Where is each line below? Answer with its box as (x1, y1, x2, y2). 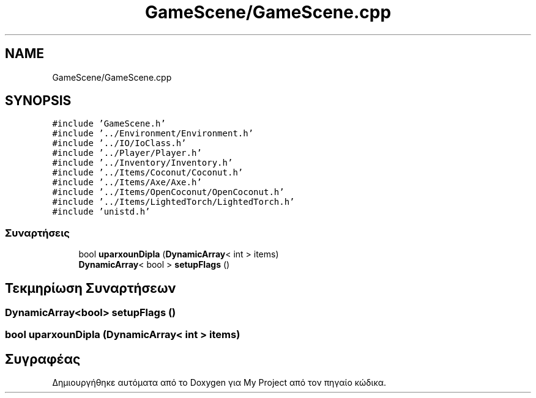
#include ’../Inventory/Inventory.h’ (52, 158, 233, 168)
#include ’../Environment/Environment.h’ (52, 128, 254, 139)
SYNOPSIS (5, 93, 72, 109)
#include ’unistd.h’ (52, 207, 151, 217)
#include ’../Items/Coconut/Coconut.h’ (52, 168, 244, 178)
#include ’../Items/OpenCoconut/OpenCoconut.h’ (52, 187, 285, 197)
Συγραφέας (5, 351, 81, 367)
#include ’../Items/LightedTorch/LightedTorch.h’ (52, 197, 295, 207)
